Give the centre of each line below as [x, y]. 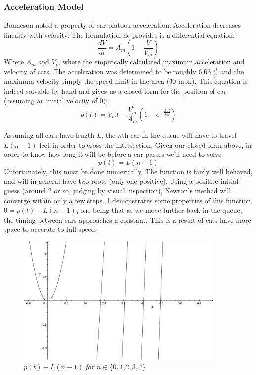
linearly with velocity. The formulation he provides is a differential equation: [120, 34]
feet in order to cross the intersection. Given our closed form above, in [145, 144]
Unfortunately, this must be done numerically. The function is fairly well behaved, [128, 171]
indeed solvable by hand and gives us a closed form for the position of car [115, 91]
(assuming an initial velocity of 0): [56, 100]
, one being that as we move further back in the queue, [159, 210]
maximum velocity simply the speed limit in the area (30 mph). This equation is [126, 81]
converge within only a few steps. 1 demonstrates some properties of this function [128, 200]
